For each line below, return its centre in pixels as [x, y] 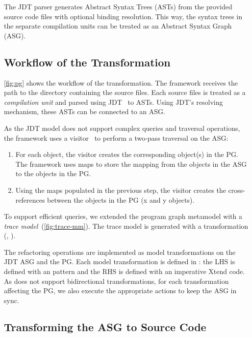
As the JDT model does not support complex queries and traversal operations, [122, 128]
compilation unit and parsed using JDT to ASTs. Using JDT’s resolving [113, 102]
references [30, 199]
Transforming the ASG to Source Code [105, 326]
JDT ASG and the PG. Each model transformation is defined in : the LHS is [120, 261]
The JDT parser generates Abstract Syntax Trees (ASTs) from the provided [118, 6]
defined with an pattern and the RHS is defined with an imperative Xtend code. [125, 271]
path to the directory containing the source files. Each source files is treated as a [125, 92]
